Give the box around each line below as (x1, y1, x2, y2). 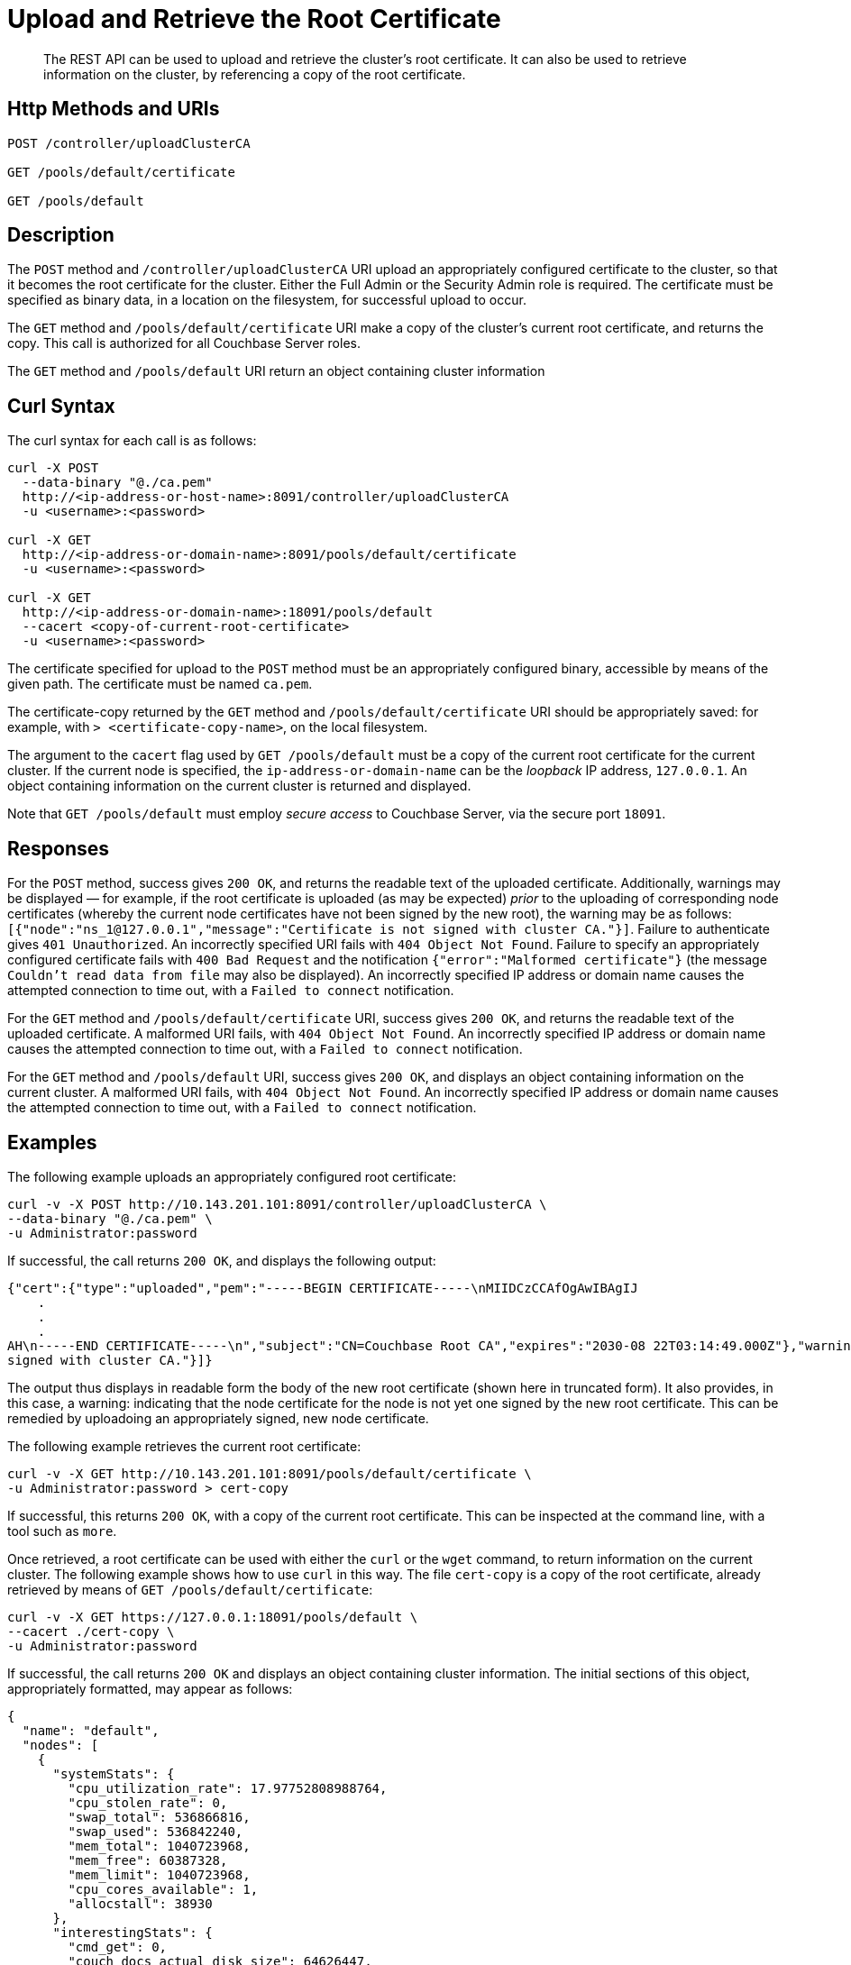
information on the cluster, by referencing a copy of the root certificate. (43, 66, 466, 82)
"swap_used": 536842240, (68, 1823, 243, 1839)
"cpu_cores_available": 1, (68, 1881, 259, 1896)
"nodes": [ (22, 1737, 99, 1752)
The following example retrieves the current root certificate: (7, 1438, 361, 1454)
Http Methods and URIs (7, 97, 220, 121)
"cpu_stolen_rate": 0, (68, 1795, 228, 1810)
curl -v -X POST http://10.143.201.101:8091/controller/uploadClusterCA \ (7, 1196, 547, 1211)
